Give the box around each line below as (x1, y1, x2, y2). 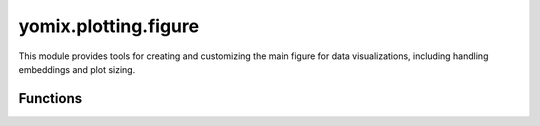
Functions (18, 90, 83, 107)
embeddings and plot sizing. (18, 63, 136, 75)
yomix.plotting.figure (18, 15, 200, 37)
